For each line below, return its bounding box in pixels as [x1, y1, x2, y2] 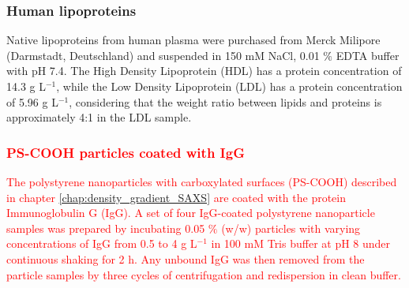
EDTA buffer [336, 47, 400, 63]
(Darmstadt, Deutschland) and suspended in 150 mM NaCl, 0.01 [6, 47, 320, 63]
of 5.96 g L [6, 93, 58, 110]
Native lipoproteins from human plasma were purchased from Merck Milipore [6, 32, 381, 48]
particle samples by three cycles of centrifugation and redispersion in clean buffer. [6, 266, 401, 282]
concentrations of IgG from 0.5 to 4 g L [6, 235, 197, 252]
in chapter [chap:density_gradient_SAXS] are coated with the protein [6, 189, 347, 205]
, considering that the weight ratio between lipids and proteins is [69, 93, 382, 110]
